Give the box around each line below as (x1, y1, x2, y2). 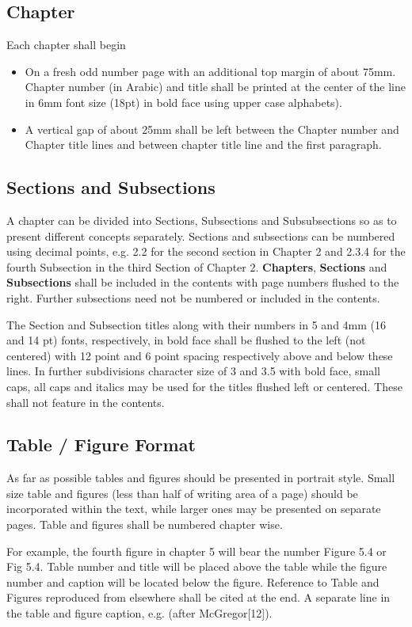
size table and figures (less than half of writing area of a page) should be (6, 484, 358, 501)
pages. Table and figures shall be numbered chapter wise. (6, 516, 283, 533)
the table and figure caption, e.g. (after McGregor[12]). (6, 605, 273, 621)
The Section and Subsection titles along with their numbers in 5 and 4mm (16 (6, 316, 387, 332)
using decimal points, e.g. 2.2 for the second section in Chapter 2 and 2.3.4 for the (6, 243, 406, 260)
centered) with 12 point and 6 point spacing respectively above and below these (6, 347, 393, 363)
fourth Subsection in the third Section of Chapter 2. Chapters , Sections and (6, 258, 387, 275)
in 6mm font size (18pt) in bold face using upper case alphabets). (25, 93, 342, 110)
